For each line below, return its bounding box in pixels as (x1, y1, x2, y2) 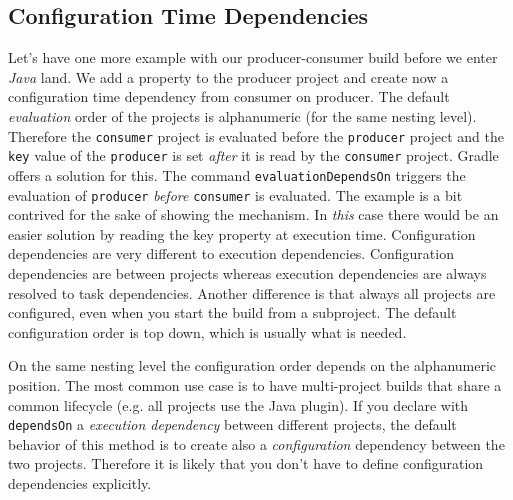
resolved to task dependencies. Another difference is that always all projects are (8, 282, 496, 303)
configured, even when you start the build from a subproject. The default (8, 302, 457, 323)
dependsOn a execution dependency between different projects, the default (8, 414, 457, 435)
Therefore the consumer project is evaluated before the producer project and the (8, 125, 504, 146)
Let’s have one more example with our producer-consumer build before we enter (8, 47, 498, 68)
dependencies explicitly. (8, 472, 152, 493)
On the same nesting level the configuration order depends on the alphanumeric (8, 355, 497, 376)
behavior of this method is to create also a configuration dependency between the (8, 433, 505, 454)
